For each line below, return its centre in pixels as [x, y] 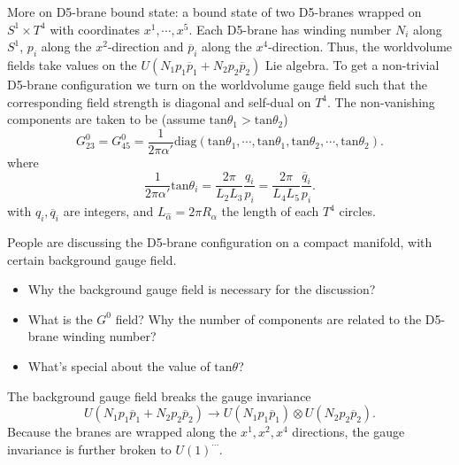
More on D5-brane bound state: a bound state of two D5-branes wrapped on [214, 12]
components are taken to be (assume [106, 119]
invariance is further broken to [89, 449]
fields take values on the [72, 64]
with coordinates [95, 29]
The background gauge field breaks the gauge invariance [159, 395]
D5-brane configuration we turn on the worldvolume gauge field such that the [217, 84]
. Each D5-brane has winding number [290, 29]
